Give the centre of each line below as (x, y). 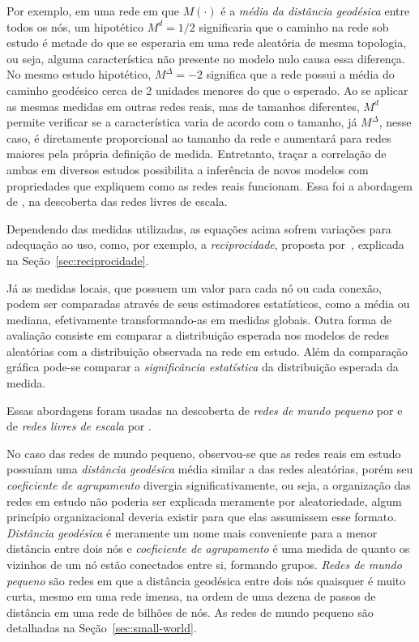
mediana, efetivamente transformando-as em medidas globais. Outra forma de (199, 319)
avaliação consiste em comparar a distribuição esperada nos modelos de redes (198, 335)
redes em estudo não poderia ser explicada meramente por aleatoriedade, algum (204, 501)
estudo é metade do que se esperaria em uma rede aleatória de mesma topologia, (207, 43)
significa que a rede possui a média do (300, 74)
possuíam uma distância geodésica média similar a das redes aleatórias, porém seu (210, 469)
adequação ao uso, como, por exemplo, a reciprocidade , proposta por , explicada (205, 244)
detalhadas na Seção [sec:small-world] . (102, 628)
